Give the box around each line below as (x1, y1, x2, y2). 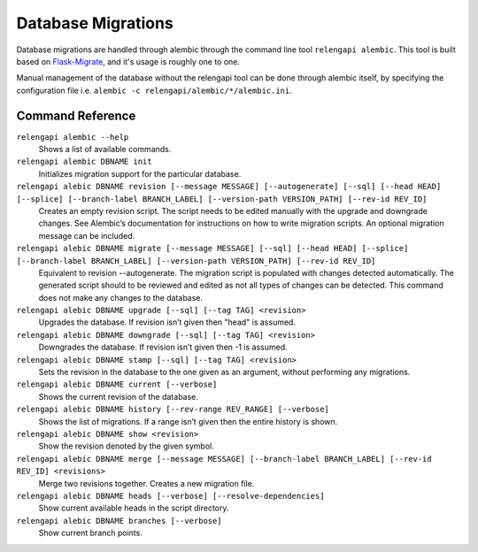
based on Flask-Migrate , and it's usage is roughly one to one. (16, 56, 241, 66)
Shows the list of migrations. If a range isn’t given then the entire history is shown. (38, 416, 338, 426)
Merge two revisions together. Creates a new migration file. (38, 478, 255, 488)
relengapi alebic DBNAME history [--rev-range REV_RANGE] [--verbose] (16, 404, 329, 415)
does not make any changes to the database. (38, 292, 204, 303)
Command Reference (16, 108, 136, 123)
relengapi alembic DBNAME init (16, 157, 152, 167)
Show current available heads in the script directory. (38, 502, 229, 513)
